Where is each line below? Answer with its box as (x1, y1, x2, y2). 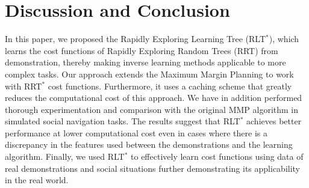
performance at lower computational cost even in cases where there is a (5, 126, 267, 139)
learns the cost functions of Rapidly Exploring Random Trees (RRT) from (5, 44, 278, 56)
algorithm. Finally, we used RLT (5, 150, 125, 163)
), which (269, 32, 299, 45)
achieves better (246, 115, 302, 127)
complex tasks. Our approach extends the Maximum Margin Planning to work (5, 67, 294, 80)
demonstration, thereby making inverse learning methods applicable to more (5, 56, 286, 68)
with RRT (5, 79, 42, 92)
